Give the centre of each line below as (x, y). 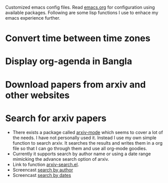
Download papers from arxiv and (75, 84)
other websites (37, 95)
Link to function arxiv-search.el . (46, 164)
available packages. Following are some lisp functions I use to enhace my (82, 13)
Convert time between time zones (78, 39)
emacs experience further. (33, 18)
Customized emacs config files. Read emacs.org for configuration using (80, 7)
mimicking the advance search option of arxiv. (61, 159)
